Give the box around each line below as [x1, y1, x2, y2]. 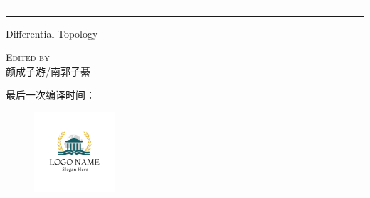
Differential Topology [6, 26, 98, 40]
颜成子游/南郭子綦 [6, 63, 90, 78]
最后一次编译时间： [6, 87, 95, 102]
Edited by [6, 50, 50, 65]
